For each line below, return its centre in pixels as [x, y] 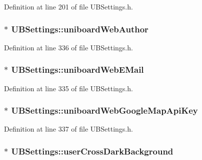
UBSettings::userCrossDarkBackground [92, 151]
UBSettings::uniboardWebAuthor [80, 29]
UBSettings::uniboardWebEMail [77, 70]
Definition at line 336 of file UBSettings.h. [68, 47]
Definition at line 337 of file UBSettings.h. [68, 129]
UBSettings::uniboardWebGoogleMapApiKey [104, 110]
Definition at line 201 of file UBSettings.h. [68, 6]
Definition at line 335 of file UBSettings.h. [68, 88]
